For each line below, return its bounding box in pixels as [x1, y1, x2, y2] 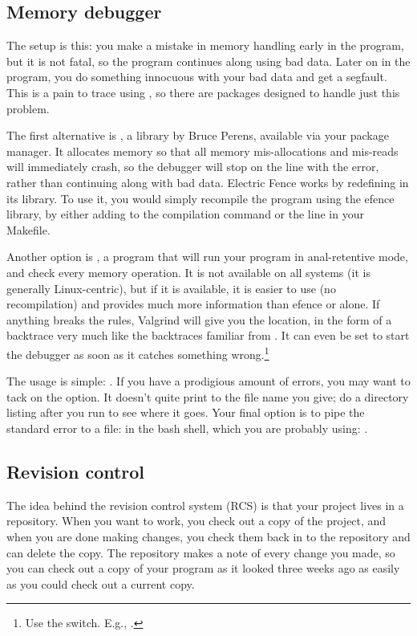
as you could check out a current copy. [6, 575, 195, 592]
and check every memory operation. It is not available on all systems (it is [6, 263, 370, 280]
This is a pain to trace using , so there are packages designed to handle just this [6, 84, 400, 100]
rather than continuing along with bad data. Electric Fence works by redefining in [6, 173, 409, 190]
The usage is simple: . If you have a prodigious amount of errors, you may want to [6, 373, 411, 389]
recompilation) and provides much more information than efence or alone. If [6, 296, 380, 312]
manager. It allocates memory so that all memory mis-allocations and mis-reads [6, 142, 399, 159]
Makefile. [6, 221, 51, 238]
